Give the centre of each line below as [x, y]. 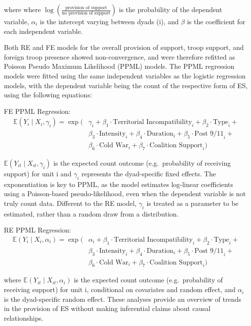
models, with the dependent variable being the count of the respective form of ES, [126, 85]
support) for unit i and [38, 174]
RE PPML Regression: [38, 230]
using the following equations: [48, 95]
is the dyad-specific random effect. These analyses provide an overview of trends [123, 299]
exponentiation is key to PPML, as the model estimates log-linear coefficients [119, 184]
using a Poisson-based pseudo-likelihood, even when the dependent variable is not [125, 194]
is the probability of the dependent [171, 9]
